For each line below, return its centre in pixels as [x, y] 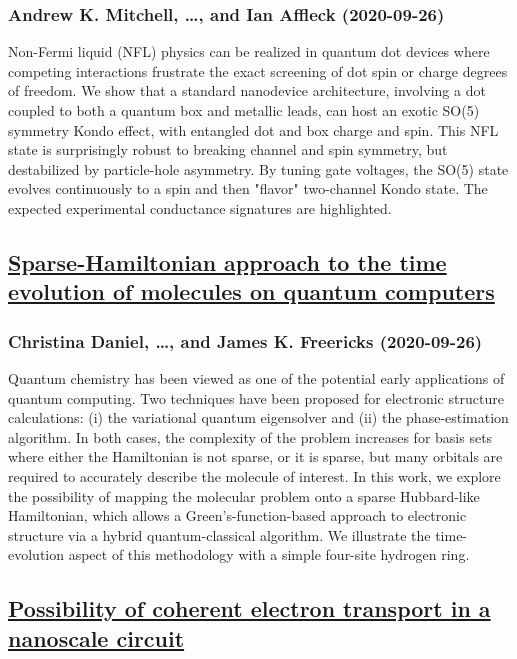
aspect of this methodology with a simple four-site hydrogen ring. [269, 554]
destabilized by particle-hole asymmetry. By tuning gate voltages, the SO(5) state [258, 168]
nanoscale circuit [96, 637]
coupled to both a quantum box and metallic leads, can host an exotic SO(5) [244, 110]
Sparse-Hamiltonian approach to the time [227, 261]
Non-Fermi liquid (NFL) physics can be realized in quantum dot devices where [249, 51]
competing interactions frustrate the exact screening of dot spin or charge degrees [258, 70]
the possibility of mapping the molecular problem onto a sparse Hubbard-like [244, 495]
